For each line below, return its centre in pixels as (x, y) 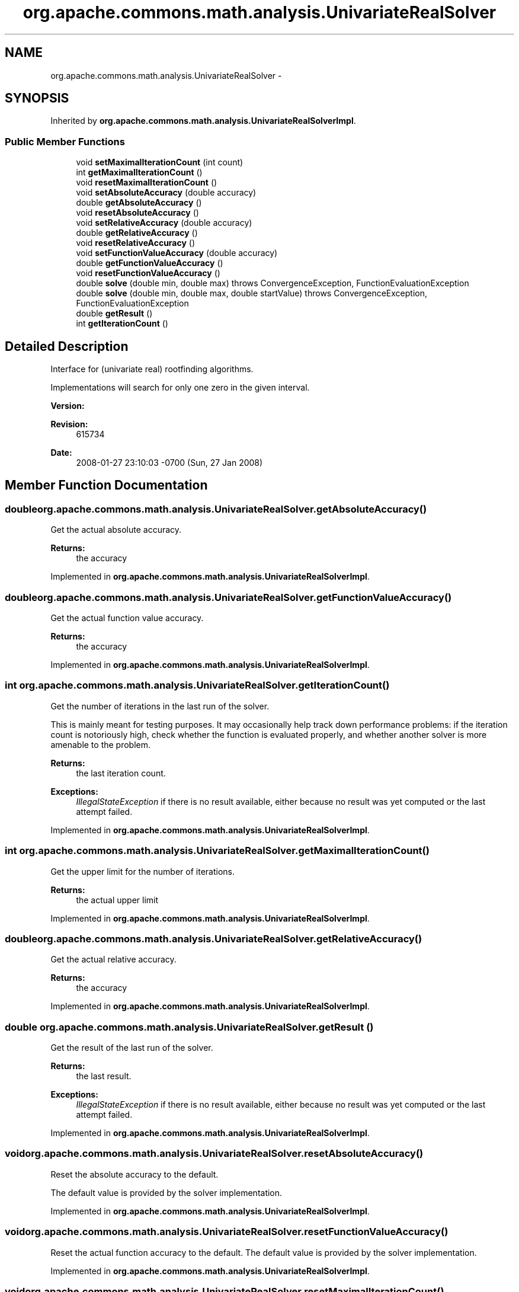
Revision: (69, 424)
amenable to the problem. (101, 744)
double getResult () (114, 314)
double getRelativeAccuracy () (137, 233)
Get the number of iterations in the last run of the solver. (160, 706)
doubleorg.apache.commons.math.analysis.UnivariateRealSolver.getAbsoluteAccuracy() (216, 509)
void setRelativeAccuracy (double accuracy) (164, 223)
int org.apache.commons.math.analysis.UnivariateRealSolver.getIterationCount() (197, 685)
